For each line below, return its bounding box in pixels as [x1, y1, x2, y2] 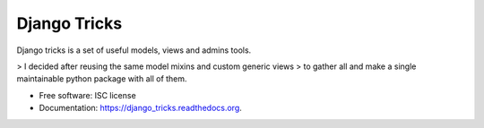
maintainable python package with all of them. [16, 73, 187, 84]
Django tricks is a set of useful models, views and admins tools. [16, 45, 252, 55]
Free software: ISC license [39, 90, 136, 100]
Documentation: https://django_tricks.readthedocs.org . [39, 103, 242, 114]
